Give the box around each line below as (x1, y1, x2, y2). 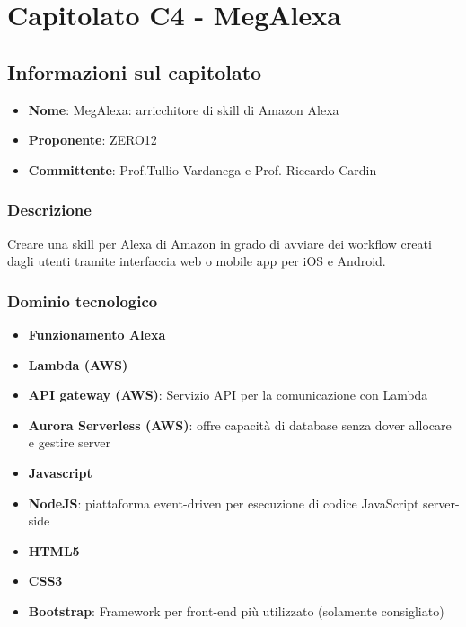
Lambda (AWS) (28, 355, 128, 374)
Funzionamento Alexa (28, 324, 166, 343)
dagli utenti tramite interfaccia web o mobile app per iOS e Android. (7, 252, 386, 270)
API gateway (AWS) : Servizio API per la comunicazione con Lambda (28, 385, 428, 404)
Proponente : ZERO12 (28, 130, 157, 149)
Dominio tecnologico (7, 289, 158, 312)
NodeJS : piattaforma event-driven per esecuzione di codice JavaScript (28, 493, 419, 512)
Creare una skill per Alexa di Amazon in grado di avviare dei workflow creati (7, 234, 432, 252)
